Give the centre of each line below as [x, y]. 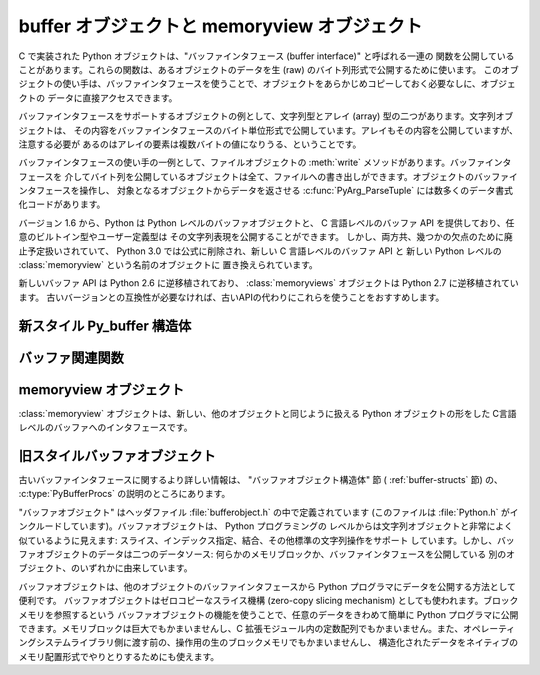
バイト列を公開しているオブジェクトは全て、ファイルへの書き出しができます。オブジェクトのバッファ [300, 176]
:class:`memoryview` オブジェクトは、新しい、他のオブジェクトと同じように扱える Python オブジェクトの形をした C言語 [267, 413]
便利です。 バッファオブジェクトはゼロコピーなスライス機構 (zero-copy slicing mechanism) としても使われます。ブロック [268, 601]
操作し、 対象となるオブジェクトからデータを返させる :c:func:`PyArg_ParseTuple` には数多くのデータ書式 [296, 191]
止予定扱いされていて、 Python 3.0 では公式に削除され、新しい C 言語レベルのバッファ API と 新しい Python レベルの [260, 251]
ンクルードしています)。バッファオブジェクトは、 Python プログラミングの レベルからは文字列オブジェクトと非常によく [266, 526]
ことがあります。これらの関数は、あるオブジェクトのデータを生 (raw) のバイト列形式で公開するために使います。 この [260, 69]
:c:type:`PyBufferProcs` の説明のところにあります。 [124, 494]
